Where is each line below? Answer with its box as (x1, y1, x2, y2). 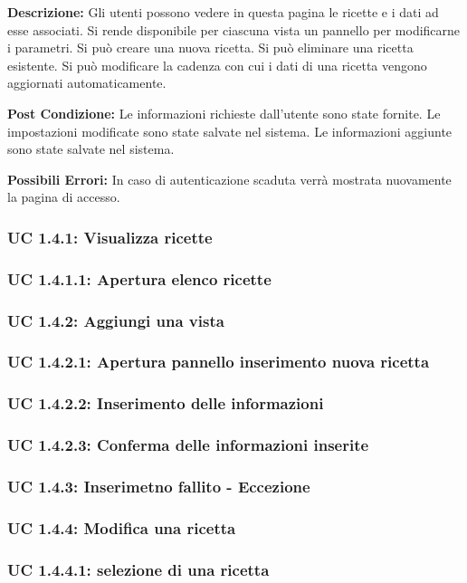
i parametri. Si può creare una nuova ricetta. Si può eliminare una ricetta (7, 38, 414, 57)
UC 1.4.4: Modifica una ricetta (7, 516, 236, 539)
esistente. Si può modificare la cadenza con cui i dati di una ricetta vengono (7, 55, 427, 74)
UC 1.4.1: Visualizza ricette (7, 225, 213, 248)
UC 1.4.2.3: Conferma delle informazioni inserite (7, 434, 369, 456)
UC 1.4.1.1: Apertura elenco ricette (7, 267, 272, 290)
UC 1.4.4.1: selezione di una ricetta (7, 558, 270, 580)
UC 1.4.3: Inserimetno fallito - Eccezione (7, 474, 310, 497)
